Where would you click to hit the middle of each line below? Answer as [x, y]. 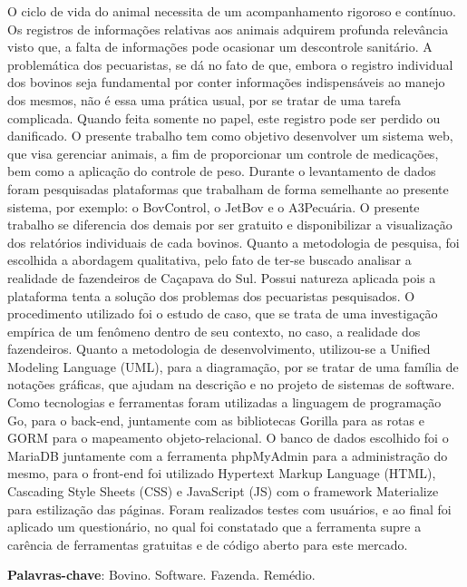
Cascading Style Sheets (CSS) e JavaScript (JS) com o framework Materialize [223, 491]
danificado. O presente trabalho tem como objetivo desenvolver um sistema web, [230, 136]
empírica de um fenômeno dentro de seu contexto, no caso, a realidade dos [214, 331]
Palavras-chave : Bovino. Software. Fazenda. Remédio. [161, 575]
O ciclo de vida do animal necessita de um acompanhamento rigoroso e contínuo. [232, 11]
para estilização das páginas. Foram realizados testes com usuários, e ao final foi [229, 509]
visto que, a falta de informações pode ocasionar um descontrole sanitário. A [220, 47]
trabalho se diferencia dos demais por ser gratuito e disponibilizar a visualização [230, 225]
